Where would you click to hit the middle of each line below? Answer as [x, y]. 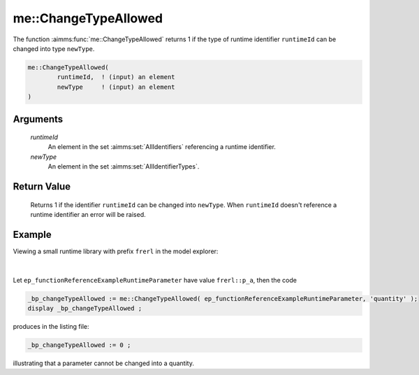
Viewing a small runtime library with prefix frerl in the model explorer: [116, 251]
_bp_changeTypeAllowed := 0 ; [79, 345]
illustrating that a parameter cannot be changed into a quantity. [104, 363]
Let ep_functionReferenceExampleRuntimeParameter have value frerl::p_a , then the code [155, 280]
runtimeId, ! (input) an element [116, 77]
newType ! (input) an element [116, 87]
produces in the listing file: [51, 327]
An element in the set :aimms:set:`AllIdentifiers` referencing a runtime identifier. [162, 147]
